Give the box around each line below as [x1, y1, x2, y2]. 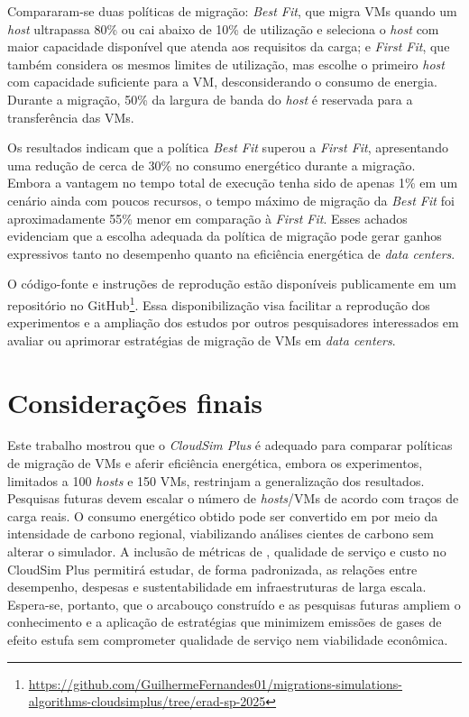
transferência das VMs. [7, 107, 134, 126]
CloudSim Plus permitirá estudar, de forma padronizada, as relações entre [7, 559, 418, 578]
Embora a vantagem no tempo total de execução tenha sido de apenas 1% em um [7, 173, 458, 192]
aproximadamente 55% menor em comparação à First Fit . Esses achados [7, 208, 408, 227]
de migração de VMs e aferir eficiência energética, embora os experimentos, [7, 454, 423, 473]
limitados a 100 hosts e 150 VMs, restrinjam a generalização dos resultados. [7, 471, 425, 490]
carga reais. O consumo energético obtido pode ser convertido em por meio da [7, 506, 438, 525]
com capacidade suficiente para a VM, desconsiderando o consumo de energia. [7, 72, 437, 91]
